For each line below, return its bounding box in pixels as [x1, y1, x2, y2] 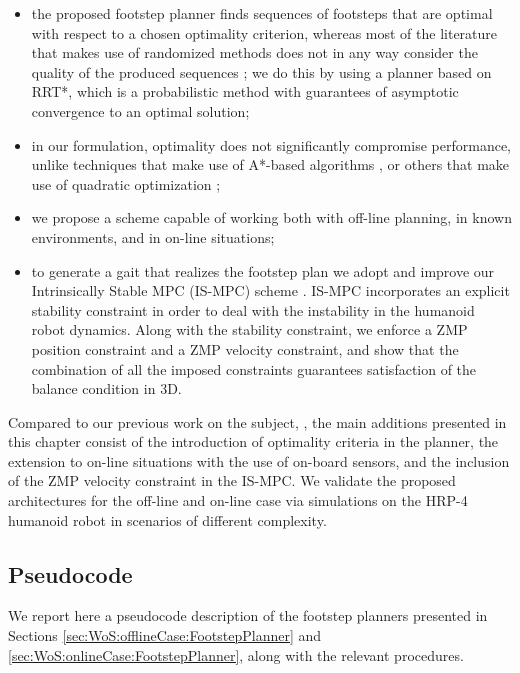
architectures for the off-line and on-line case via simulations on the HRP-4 [8, 490, 468, 511]
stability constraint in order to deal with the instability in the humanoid [31, 299, 475, 320]
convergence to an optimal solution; [31, 100, 250, 121]
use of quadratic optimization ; [31, 173, 221, 194]
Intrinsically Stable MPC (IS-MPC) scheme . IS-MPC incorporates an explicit [31, 280, 510, 301]
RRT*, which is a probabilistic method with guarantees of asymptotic [31, 81, 459, 102]
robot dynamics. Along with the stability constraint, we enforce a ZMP [31, 319, 468, 340]
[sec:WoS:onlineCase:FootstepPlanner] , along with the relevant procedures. [8, 644, 464, 665]
